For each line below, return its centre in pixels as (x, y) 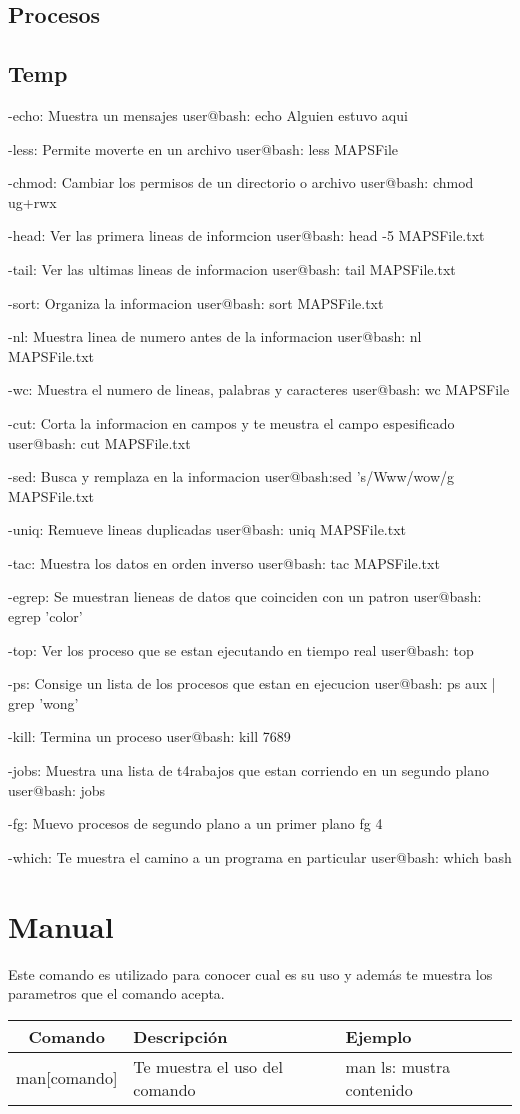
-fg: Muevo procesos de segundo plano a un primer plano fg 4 (195, 823)
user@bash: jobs (57, 789)
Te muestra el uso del (208, 1066)
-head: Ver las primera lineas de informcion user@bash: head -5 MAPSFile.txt (246, 235)
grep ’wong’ (43, 702)
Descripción (180, 1036)
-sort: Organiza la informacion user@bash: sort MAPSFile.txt (196, 302)
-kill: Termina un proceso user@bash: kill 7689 (149, 736)
